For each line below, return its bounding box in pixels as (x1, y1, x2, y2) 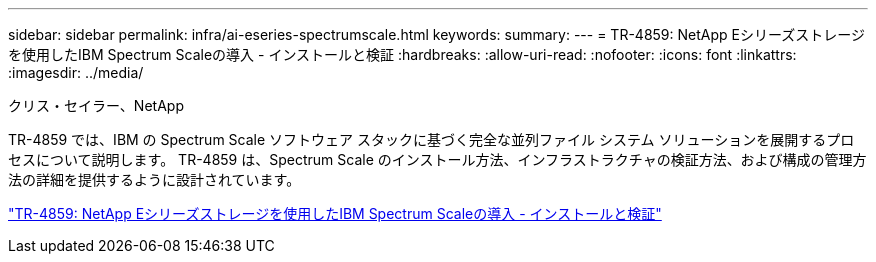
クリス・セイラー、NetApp (8, 97, 184, 114)
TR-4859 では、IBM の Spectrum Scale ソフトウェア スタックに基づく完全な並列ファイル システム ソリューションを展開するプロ (8, 131, 855, 148)
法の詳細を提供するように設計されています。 (8, 171, 301, 188)
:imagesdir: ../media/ (8, 64, 144, 81)
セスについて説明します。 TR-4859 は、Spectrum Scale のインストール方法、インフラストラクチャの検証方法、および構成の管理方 (8, 151, 867, 168)
